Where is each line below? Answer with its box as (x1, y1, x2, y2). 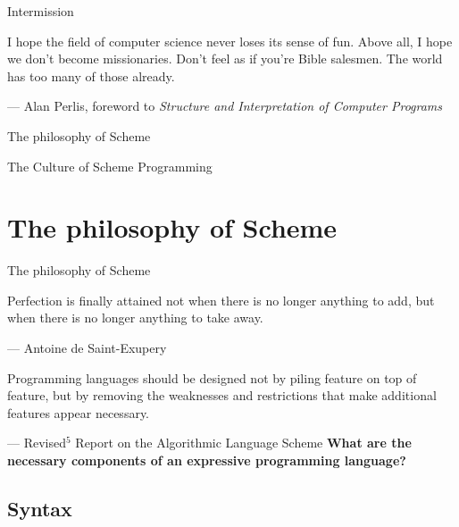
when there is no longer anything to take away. (7, 308, 263, 327)
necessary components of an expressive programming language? (7, 451, 406, 470)
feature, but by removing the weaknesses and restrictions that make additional (7, 386, 437, 405)
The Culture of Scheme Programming (7, 156, 213, 175)
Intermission (7, 2, 74, 20)
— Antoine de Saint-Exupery (7, 339, 167, 357)
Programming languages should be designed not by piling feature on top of (7, 368, 417, 387)
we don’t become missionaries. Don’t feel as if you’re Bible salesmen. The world (7, 49, 443, 68)
